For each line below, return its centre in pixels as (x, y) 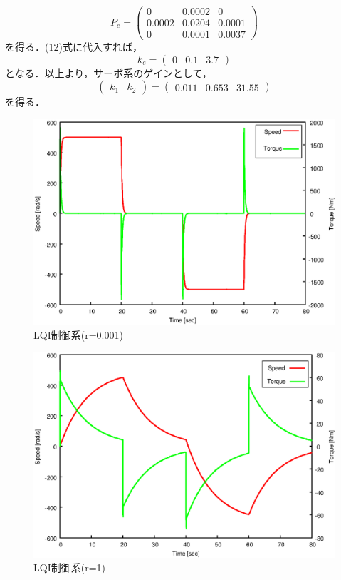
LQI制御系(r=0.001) (78, 334)
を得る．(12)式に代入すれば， (74, 47)
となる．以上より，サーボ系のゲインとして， (109, 72)
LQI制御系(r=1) (69, 568)
